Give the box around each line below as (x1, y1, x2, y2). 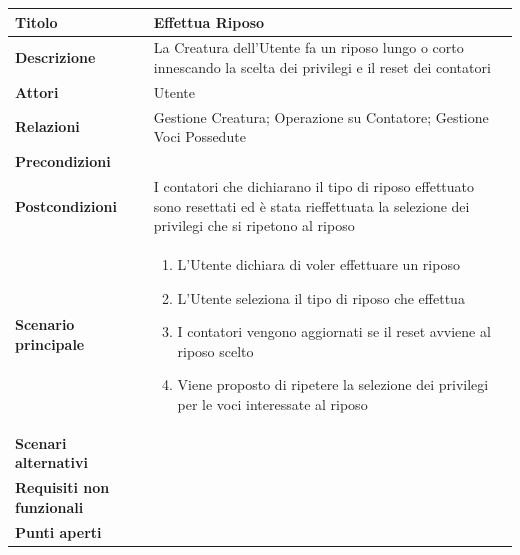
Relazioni (15, 116, 80, 137)
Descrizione (15, 47, 96, 68)
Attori (15, 81, 59, 102)
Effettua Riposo (153, 11, 265, 32)
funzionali (15, 496, 84, 517)
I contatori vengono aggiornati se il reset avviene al (177, 321, 491, 342)
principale (15, 333, 85, 354)
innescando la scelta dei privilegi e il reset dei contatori (153, 56, 491, 77)
